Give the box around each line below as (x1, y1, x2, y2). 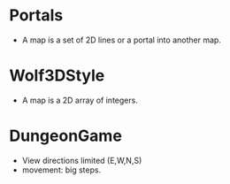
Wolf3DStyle (9, 65, 105, 86)
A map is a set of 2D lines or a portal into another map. (21, 34, 221, 45)
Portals (9, 5, 64, 26)
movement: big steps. (21, 165, 102, 175)
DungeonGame (9, 126, 122, 146)
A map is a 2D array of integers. (21, 95, 139, 105)
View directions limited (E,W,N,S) (21, 155, 142, 165)
